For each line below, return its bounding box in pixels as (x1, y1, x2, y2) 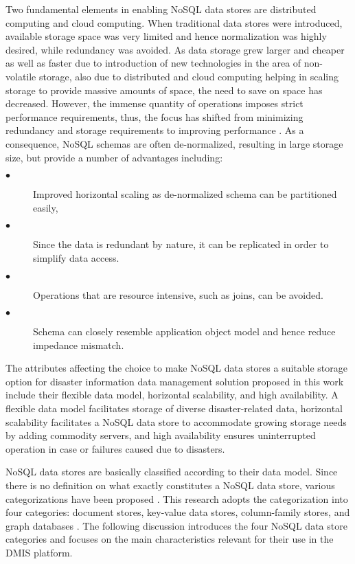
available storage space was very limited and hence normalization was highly (5, 29, 327, 43)
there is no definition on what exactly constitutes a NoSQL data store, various (5, 478, 335, 493)
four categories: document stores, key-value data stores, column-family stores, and (5, 505, 350, 519)
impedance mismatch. (33, 337, 124, 352)
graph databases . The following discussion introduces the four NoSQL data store (5, 518, 347, 532)
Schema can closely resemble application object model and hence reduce (33, 324, 336, 339)
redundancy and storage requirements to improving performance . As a (5, 123, 304, 137)
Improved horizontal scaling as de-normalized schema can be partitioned (33, 187, 337, 201)
